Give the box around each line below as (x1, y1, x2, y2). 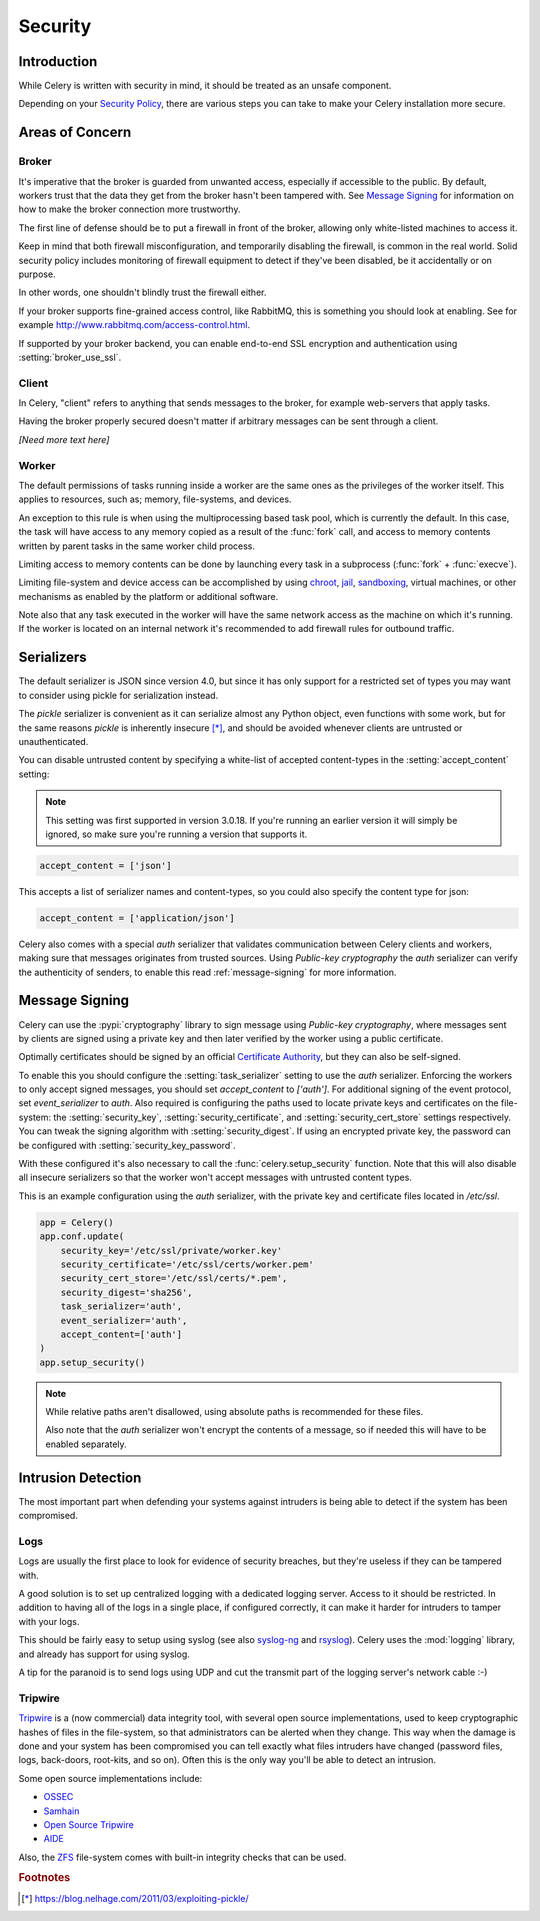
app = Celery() (39, 1216, 114, 1228)
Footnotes (18, 1871, 71, 1885)
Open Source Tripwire (43, 1818, 134, 1830)
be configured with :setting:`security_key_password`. (18, 1139, 236, 1151)
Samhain (43, 1805, 80, 1817)
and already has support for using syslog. (18, 1648, 190, 1660)
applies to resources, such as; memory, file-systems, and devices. (18, 493, 292, 505)
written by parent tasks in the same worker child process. (18, 540, 255, 552)
